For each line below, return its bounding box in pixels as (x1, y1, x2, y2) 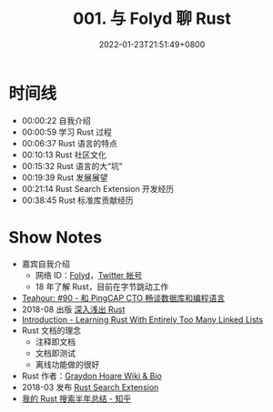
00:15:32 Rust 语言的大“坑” (21, 160, 124, 171)
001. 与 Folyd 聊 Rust (73, 8, 231, 29)
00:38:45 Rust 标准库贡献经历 (21, 195, 134, 206)
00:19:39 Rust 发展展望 (21, 172, 108, 183)
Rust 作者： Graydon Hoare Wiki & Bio (21, 370, 163, 381)
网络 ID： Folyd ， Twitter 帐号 (35, 269, 143, 280)
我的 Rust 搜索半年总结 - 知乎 (21, 393, 132, 404)
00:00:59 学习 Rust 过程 (21, 126, 113, 137)
